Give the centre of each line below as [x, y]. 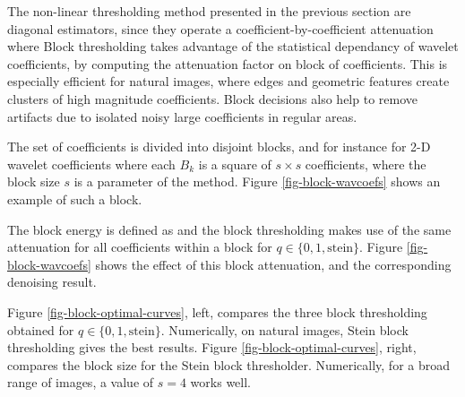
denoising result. [52, 282]
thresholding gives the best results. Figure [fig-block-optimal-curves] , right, [212, 347]
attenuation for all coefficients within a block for [140, 247]
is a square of [235, 164]
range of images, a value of [81, 382]
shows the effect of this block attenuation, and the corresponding [273, 264]
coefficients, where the [366, 164]
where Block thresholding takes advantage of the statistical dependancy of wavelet [233, 46]
